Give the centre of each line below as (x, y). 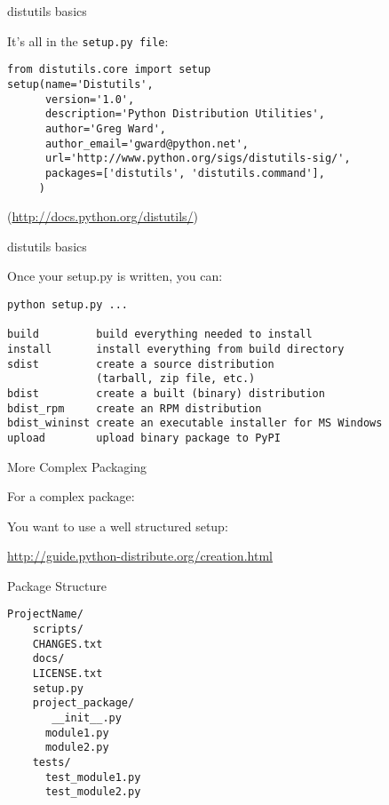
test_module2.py (93, 792)
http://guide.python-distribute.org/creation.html (140, 556)
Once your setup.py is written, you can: (115, 276)
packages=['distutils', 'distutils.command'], (185, 173)
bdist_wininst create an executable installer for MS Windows (195, 423)
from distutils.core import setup (109, 70)
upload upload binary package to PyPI (144, 438)
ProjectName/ (45, 614)
